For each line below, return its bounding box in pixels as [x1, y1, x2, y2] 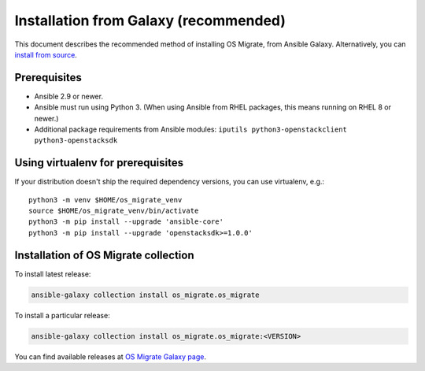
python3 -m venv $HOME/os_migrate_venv [28, 195, 183, 204]
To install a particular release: [14, 310, 110, 320]
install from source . [14, 50, 78, 59]
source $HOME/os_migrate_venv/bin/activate [28, 206, 199, 216]
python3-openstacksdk [34, 136, 118, 145]
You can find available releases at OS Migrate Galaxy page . [14, 351, 206, 362]
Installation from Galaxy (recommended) [14, 12, 286, 29]
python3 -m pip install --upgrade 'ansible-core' [28, 217, 224, 226]
